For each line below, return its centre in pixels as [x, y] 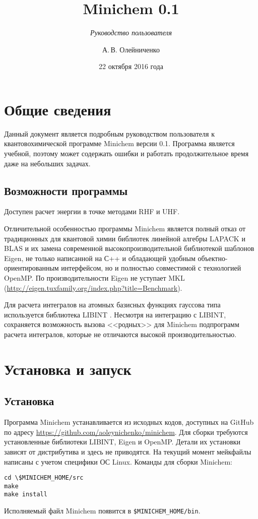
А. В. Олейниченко [131, 49]
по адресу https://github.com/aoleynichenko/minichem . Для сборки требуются [126, 432]
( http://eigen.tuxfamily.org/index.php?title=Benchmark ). [93, 287]
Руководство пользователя [131, 33]
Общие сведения [58, 109]
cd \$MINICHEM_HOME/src [44, 478]
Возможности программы [66, 190]
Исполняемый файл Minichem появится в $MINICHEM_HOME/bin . [102, 511]
